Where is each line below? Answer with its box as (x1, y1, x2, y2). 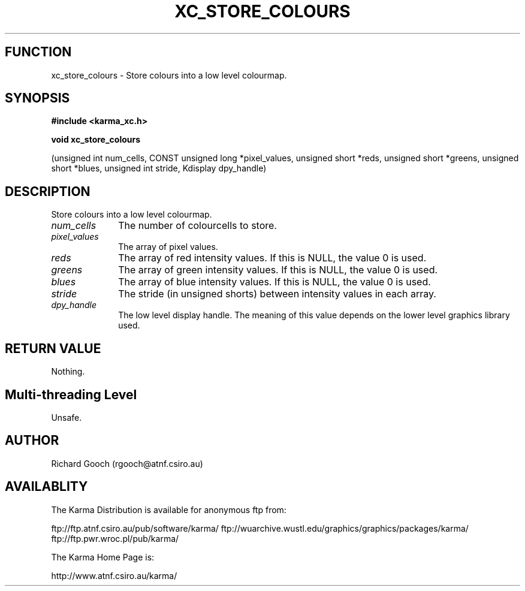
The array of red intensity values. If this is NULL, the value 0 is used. (118, 252, 427, 264)
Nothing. (51, 366, 85, 377)
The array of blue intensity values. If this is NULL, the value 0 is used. (118, 276, 431, 288)
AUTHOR (5, 433, 59, 448)
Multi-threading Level (5, 387, 137, 402)
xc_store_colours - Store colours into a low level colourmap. (51, 70, 287, 80)
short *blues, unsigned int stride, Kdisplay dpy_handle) (51, 163, 267, 174)
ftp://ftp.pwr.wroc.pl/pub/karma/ (51, 533, 179, 544)
